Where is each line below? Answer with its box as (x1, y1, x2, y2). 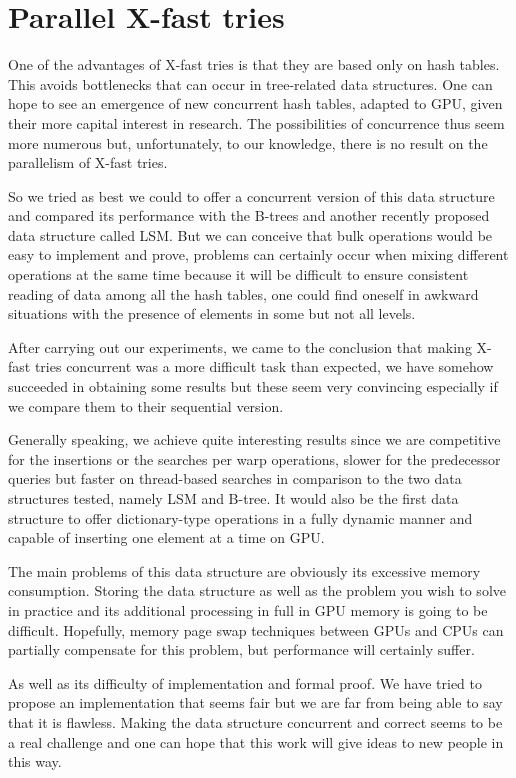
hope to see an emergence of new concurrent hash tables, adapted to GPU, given (8, 93, 503, 114)
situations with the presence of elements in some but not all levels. (8, 303, 416, 324)
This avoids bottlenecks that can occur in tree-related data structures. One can (8, 73, 493, 94)
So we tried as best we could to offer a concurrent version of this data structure (8, 185, 495, 206)
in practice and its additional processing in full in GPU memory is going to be (8, 599, 488, 620)
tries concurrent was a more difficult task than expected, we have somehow (34, 356, 494, 377)
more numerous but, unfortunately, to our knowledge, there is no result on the (8, 132, 488, 153)
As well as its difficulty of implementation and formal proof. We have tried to (8, 672, 483, 693)
